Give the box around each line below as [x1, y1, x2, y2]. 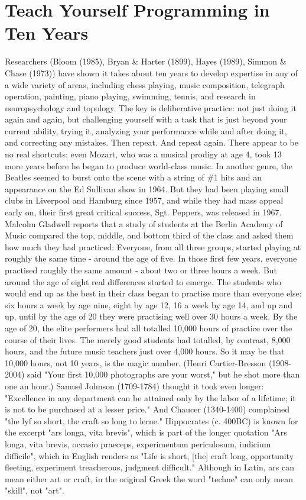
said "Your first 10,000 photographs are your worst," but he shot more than [27, 368, 300, 380]
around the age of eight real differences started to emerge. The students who [5, 275, 281, 288]
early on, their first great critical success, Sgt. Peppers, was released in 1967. [5, 206, 282, 218]
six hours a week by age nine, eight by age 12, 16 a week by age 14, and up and [5, 298, 293, 311]
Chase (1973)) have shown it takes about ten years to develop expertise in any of [5, 66, 298, 79]
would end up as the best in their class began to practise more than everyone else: [5, 287, 302, 299]
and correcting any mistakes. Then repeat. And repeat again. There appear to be [5, 136, 298, 149]
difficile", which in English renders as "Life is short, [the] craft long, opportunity [5, 449, 294, 462]
